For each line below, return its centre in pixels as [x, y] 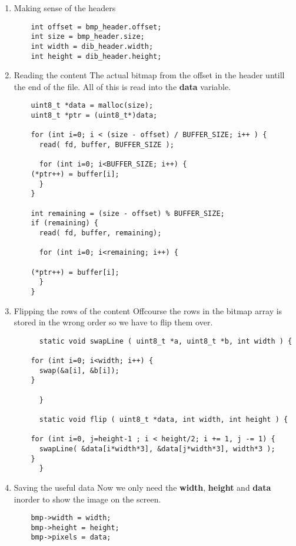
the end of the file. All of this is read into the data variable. [122, 86]
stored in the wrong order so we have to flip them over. [113, 322]
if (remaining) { [64, 223]
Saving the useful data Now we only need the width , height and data [142, 487]
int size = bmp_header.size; [88, 37]
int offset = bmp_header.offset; [96, 27]
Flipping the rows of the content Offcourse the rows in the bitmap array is [148, 310]
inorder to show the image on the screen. [87, 499]
